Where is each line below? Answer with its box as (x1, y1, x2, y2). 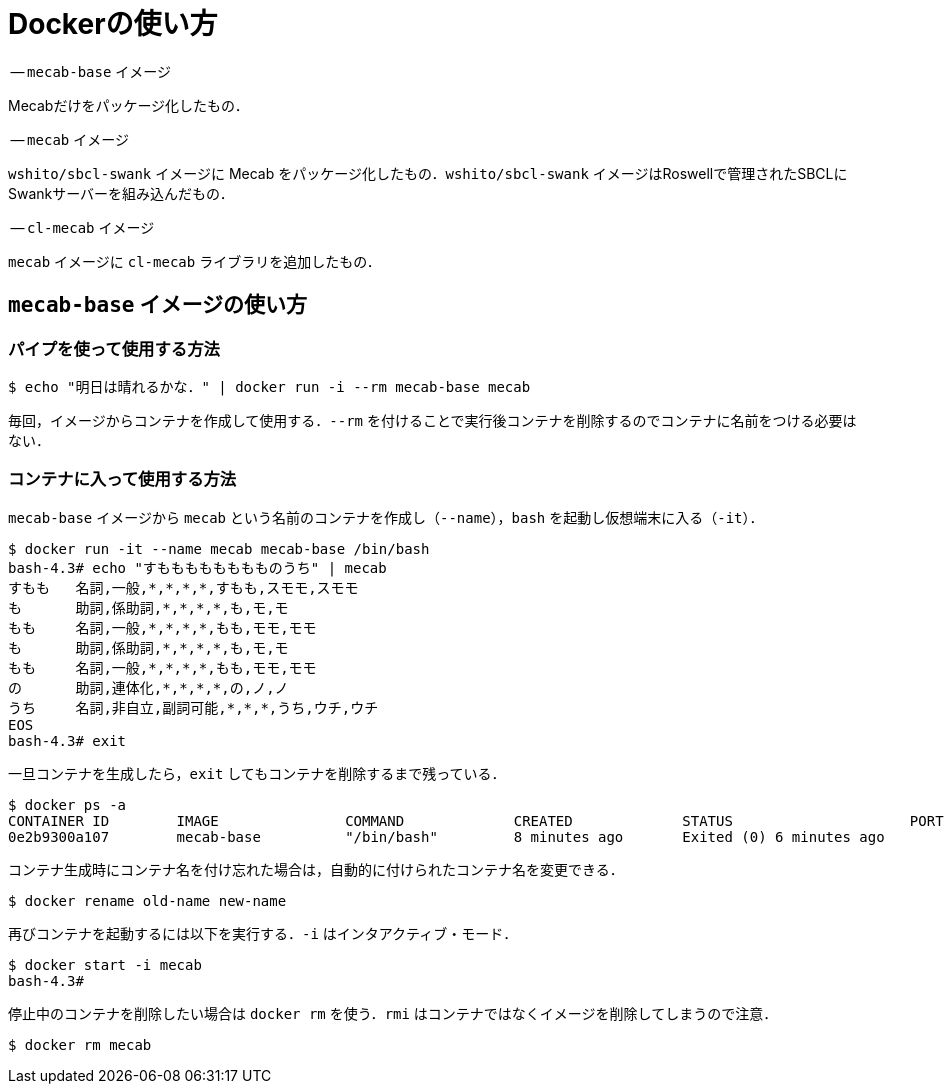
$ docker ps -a (8, 796, 127, 813)
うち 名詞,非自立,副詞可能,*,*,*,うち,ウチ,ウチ (8, 699, 379, 716)
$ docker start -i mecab (8, 956, 202, 973)
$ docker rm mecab (8, 1036, 152, 1053)
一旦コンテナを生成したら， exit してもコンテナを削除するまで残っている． (8, 764, 506, 782)
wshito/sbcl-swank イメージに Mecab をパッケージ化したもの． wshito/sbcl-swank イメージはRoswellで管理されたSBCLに (8, 164, 848, 182)
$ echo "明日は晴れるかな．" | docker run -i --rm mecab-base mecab (8, 378, 531, 395)
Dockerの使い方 (8, 7, 218, 41)
